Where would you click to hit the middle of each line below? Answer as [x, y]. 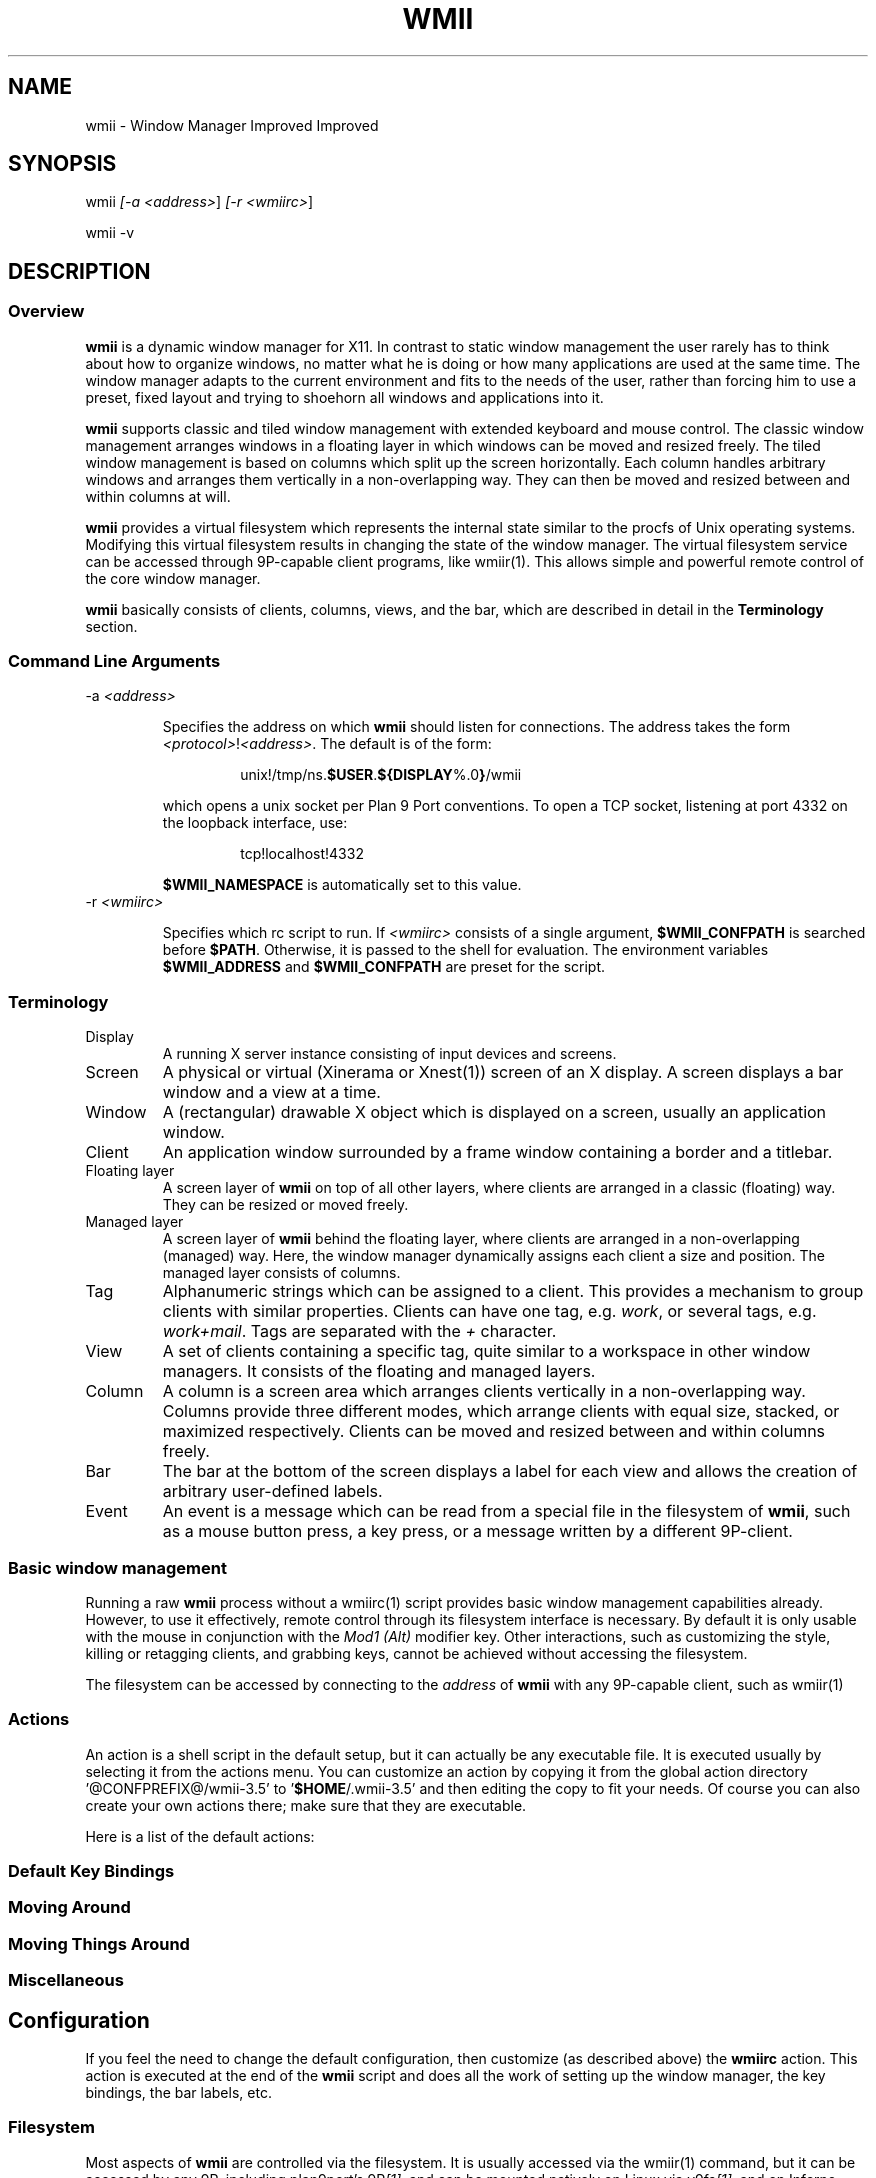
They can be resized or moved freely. [285, 1205]
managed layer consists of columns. [281, 1273]
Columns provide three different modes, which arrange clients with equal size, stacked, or [501, 1411]
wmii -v [110, 233]
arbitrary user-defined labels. [272, 1491]
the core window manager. [173, 578]
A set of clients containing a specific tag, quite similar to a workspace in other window [486, 1351]
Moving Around [69, 1907]
